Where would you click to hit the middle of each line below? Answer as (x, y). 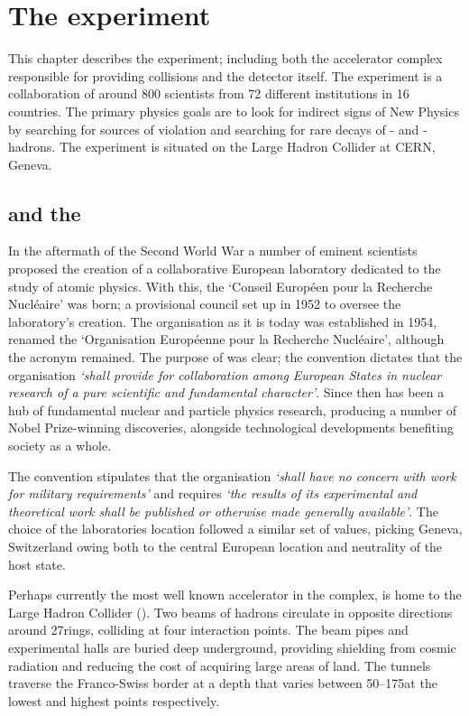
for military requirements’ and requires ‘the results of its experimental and (213, 493)
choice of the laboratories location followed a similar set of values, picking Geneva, (235, 529)
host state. (37, 564)
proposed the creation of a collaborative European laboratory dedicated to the (225, 269)
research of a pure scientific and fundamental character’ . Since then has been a (226, 392)
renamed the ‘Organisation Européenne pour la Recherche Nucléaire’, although (226, 339)
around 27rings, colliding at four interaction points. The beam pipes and (208, 630)
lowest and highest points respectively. (114, 700)
